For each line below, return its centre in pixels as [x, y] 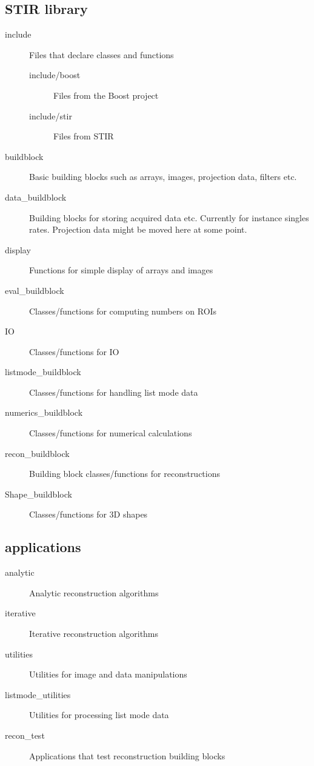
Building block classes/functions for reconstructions [125, 474]
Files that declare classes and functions [102, 54]
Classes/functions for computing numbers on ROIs [123, 311]
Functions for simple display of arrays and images [121, 270]
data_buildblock [36, 197]
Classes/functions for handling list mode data [114, 392]
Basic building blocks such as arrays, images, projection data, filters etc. [163, 177]
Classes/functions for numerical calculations [111, 433]
